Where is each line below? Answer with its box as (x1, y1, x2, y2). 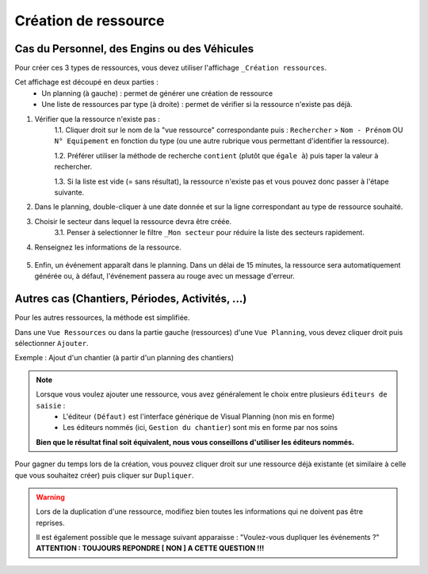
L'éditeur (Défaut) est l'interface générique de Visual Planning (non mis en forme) (63, 412, 335, 421)
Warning (36, 492, 65, 502)
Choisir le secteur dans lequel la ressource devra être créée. (34, 216, 232, 226)
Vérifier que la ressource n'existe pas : (34, 114, 160, 124)
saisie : (36, 401, 66, 410)
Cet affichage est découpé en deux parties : (14, 78, 159, 87)
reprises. (36, 518, 65, 527)
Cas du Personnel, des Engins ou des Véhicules (14, 42, 254, 55)
